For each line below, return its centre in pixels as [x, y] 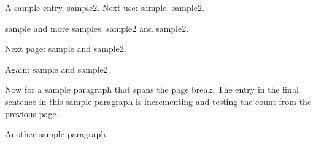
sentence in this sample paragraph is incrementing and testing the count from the [158, 101]
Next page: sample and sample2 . [66, 49]
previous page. [32, 113]
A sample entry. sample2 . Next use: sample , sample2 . [105, 7]
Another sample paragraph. [56, 134]
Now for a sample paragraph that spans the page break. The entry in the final [152, 89]
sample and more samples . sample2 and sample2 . [97, 28]
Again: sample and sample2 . [58, 69]
